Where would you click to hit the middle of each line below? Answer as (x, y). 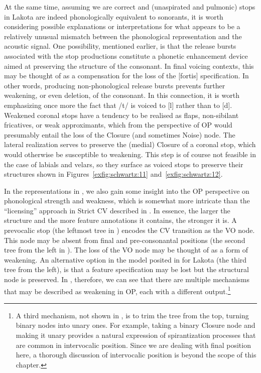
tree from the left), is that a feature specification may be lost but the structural (126, 269)
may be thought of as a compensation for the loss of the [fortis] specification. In (126, 76)
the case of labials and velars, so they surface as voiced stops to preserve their (124, 164)
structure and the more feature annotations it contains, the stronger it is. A (120, 220)
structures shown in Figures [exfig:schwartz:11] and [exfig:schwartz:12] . (113, 174)
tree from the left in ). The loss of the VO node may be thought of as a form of (126, 250)
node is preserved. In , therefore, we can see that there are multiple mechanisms (127, 279)
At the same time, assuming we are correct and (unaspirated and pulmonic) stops (130, 7)
